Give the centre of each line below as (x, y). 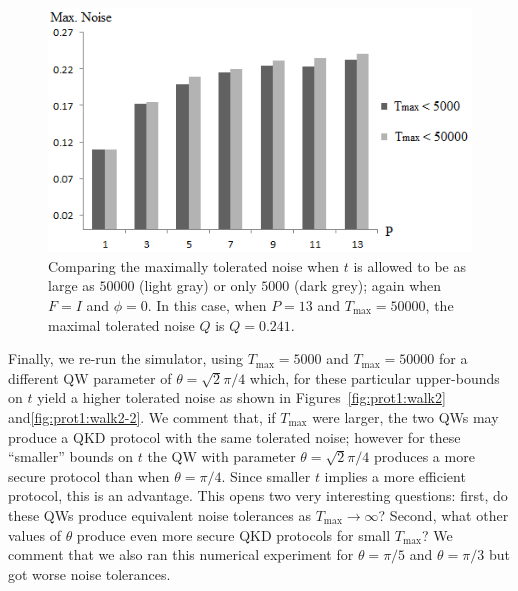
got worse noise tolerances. (89, 573)
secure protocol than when (89, 475)
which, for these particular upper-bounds (374, 377)
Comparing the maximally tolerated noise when (194, 265)
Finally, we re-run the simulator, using (125, 358)
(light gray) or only (198, 285)
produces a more (424, 456)
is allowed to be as (409, 265)
